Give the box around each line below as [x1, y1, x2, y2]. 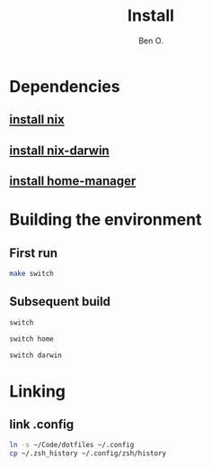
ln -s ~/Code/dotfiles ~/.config [9, 441, 135, 450]
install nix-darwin [9, 142, 110, 158]
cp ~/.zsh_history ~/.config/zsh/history [9, 449, 167, 458]
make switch [9, 270, 54, 279]
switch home [9, 334, 54, 343]
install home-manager [9, 173, 136, 189]
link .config [9, 417, 75, 432]
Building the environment [9, 209, 202, 230]
